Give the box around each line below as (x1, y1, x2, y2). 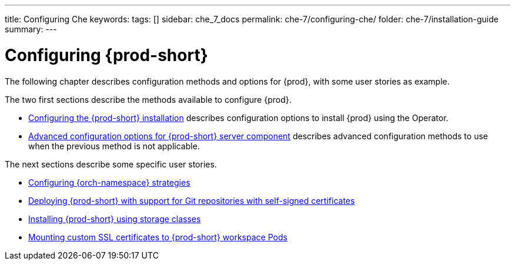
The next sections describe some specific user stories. (5, 159, 217, 169)
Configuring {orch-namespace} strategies (28, 177, 190, 187)
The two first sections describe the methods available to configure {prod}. (5, 94, 292, 105)
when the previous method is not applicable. (28, 140, 200, 151)
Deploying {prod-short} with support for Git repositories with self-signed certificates (28, 195, 355, 206)
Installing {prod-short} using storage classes (28, 213, 201, 224)
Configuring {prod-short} (5, 45, 208, 65)
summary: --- (5, 24, 57, 34)
